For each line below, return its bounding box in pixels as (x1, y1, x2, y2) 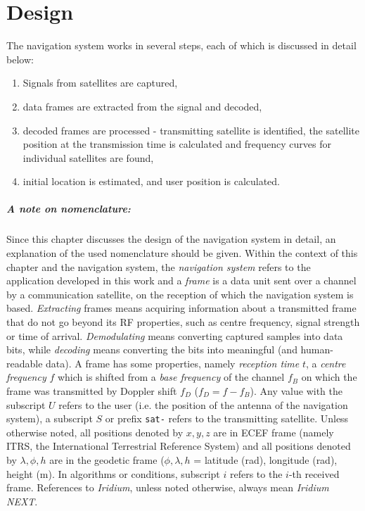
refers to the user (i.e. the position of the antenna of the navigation (58, 397, 348, 412)
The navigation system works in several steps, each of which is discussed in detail (6, 38, 357, 53)
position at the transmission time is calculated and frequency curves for (23, 137, 331, 151)
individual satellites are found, (23, 150, 154, 165)
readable (6, 355, 43, 370)
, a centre (305, 355, 346, 370)
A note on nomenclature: (6, 201, 131, 216)
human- (300, 342, 333, 357)
